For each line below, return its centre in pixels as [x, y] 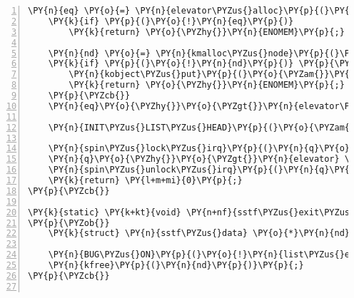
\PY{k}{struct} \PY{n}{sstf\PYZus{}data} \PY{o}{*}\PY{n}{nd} [199, 233]
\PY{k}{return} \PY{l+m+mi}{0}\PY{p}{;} [145, 180]
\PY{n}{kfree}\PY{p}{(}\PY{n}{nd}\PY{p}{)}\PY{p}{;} [176, 265]
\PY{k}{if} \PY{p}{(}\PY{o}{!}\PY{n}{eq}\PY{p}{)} [171, 21]
